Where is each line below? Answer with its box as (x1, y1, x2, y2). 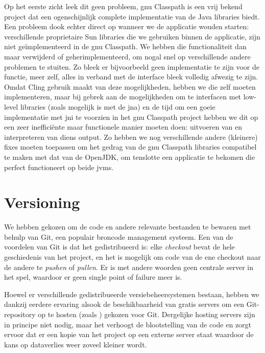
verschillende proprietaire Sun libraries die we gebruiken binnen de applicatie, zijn (4, 31, 260, 41)
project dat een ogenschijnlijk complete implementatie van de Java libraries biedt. (4, 11, 260, 22)
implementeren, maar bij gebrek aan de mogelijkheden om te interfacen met (4, 91, 242, 102)
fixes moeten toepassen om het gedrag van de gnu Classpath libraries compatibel (4, 141, 257, 152)
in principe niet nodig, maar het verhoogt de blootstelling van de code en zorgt (4, 319, 252, 329)
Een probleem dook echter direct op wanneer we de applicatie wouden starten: (4, 21, 249, 32)
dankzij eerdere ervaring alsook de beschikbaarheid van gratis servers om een (4, 299, 245, 309)
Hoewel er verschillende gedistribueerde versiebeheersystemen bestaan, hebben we (4, 288, 259, 299)
